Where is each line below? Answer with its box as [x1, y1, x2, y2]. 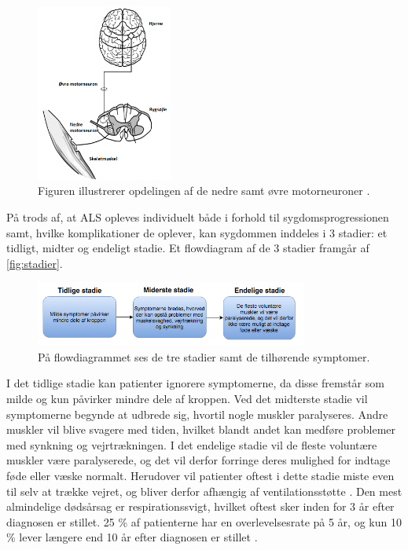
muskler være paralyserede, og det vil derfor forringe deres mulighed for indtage [6, 452, 391, 468]
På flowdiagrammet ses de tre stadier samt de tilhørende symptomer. [38, 348, 370, 365]
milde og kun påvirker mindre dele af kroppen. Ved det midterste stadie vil [6, 390, 368, 406]
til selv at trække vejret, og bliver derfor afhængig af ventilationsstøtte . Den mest [6, 482, 402, 499]
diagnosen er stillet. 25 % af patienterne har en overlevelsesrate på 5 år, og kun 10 [6, 513, 402, 530]
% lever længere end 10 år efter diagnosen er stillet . [6, 529, 258, 545]
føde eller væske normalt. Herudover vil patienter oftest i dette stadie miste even [6, 467, 395, 483]
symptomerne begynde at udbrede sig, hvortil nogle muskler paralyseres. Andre [6, 405, 388, 422]
